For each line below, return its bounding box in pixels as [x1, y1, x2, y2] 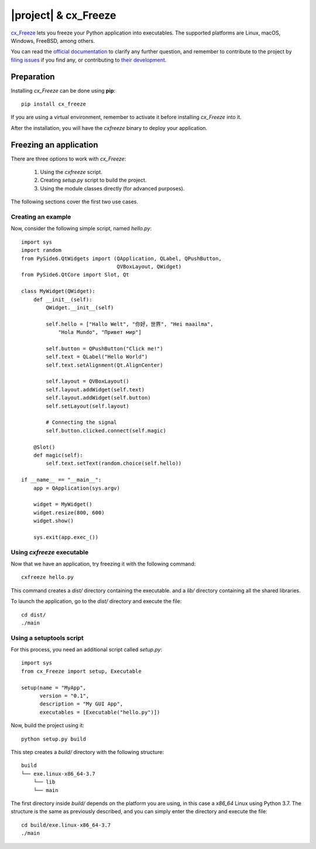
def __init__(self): [33, 296, 92, 303]
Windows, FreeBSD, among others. [11, 37, 95, 44]
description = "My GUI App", [39, 701, 123, 707]
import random [21, 247, 61, 254]
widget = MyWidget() [33, 501, 92, 508]
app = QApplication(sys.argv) [33, 485, 120, 492]
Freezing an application [11, 139, 98, 149]
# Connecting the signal [46, 419, 117, 426]
